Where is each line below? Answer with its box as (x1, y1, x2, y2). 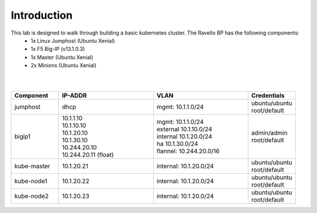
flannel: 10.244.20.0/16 (156, 147, 220, 155)
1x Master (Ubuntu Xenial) (31, 53, 93, 61)
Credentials (251, 91, 285, 99)
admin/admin (251, 129, 288, 137)
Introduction (11, 9, 73, 22)
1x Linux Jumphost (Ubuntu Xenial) (31, 37, 116, 44)
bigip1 (14, 132, 31, 140)
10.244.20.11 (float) (62, 151, 114, 159)
